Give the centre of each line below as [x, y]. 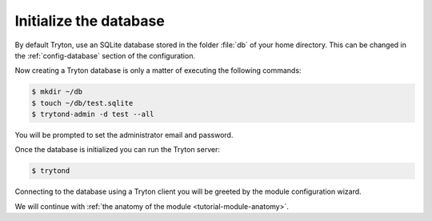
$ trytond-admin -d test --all [93, 115]
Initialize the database [90, 21]
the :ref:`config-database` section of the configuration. [105, 55]
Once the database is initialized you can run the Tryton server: [117, 150]
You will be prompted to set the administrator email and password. [124, 135]
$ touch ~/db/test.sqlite [82, 103]
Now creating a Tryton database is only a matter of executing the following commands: [158, 70]
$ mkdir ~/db [57, 92]
